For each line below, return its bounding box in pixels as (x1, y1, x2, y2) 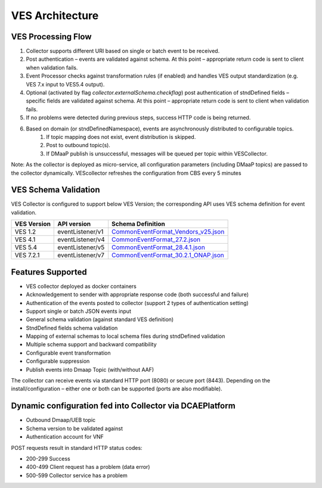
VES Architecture (11, 9, 99, 22)
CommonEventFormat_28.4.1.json (111, 243, 205, 251)
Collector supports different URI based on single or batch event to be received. (26, 48, 220, 55)
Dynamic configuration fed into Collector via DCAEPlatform (11, 401, 236, 411)
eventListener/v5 (57, 243, 105, 251)
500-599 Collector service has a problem (26, 471, 128, 479)
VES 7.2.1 (14, 251, 40, 259)
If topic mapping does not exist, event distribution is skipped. (46, 133, 196, 140)
